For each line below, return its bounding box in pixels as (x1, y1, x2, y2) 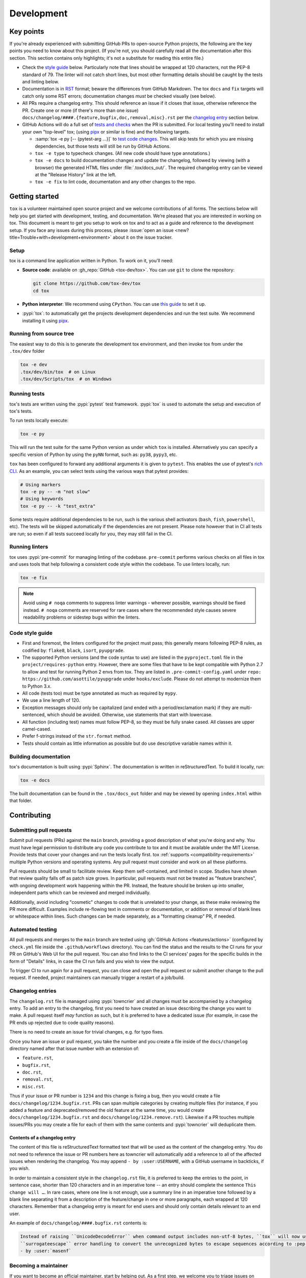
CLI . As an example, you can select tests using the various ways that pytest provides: (9, 468, 189, 474)
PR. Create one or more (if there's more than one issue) (22, 107, 139, 113)
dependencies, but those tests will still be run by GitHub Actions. (35, 143, 171, 149)
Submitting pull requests (9, 827, 72, 834)
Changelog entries (9, 987, 57, 994)
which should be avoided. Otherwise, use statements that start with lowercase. (46, 712, 213, 718)
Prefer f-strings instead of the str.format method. (22, 733, 132, 739)
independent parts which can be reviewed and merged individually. (9, 889, 151, 896)
